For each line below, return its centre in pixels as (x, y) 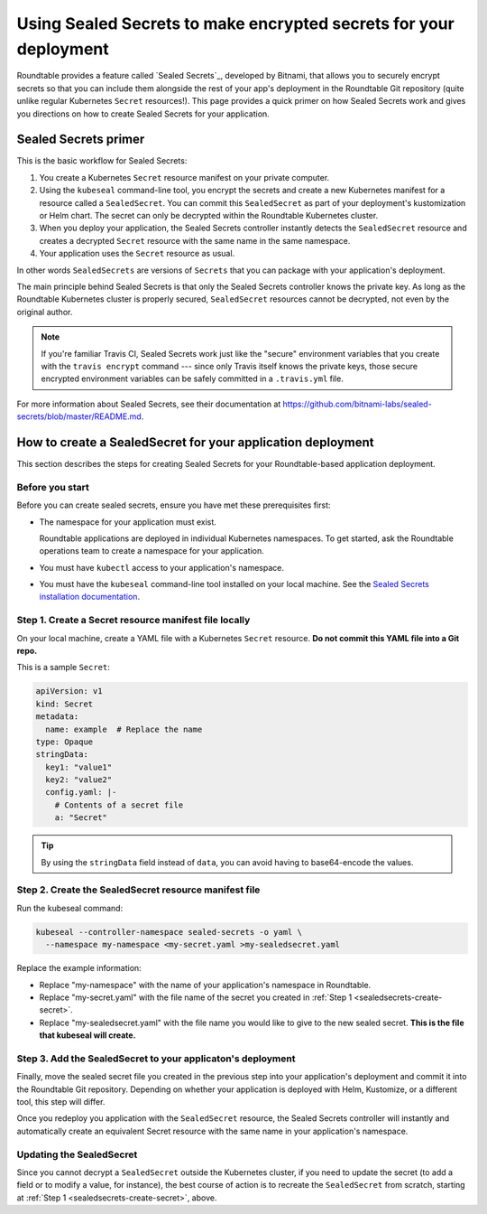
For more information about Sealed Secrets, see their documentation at (149, 404)
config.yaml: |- (81, 792)
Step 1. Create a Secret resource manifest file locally (133, 621)
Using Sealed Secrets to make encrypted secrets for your (235, 23)
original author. (45, 312)
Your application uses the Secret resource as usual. (137, 254)
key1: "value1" (79, 767)
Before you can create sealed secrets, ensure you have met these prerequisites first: (174, 505)
